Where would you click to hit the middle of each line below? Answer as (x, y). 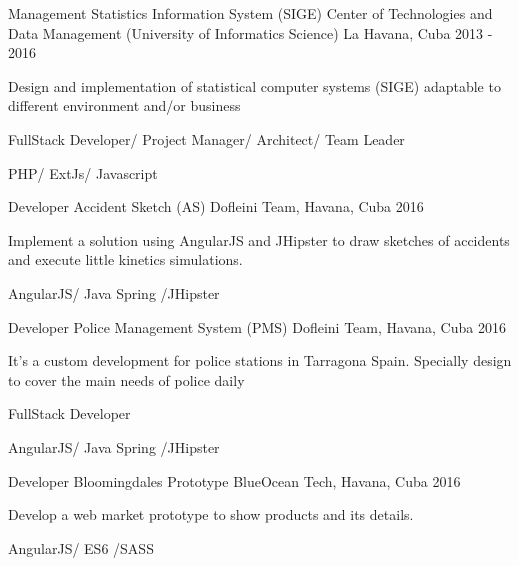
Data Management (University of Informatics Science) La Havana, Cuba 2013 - (250, 32)
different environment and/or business (124, 105)
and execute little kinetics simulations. (125, 259)
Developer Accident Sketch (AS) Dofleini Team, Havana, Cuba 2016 (216, 206)
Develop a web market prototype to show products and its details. (211, 514)
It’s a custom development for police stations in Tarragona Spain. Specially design (260, 360)
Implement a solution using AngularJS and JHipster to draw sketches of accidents (259, 239)
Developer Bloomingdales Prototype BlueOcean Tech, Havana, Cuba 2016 (234, 480)
